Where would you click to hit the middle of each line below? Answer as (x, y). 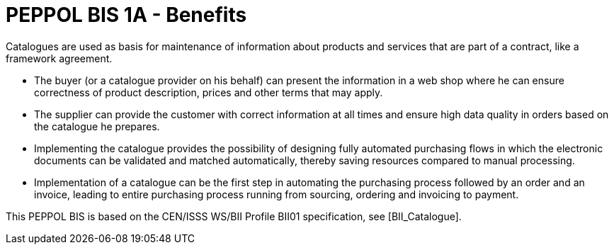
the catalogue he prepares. (97, 126)
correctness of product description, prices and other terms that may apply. (209, 92)
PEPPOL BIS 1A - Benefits (126, 15)
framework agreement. (59, 58)
